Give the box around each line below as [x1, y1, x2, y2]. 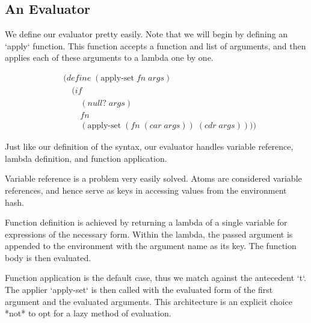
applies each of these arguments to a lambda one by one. [5, 51, 214, 64]
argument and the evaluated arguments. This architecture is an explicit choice [5, 295, 292, 307]
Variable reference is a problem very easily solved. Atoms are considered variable [5, 172, 302, 185]
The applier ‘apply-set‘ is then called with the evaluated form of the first [5, 283, 273, 296]
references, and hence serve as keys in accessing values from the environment [5, 183, 287, 196]
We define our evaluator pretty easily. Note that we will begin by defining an [5, 28, 288, 40]
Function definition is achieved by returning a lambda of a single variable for [5, 216, 288, 229]
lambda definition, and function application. [5, 152, 167, 164]
